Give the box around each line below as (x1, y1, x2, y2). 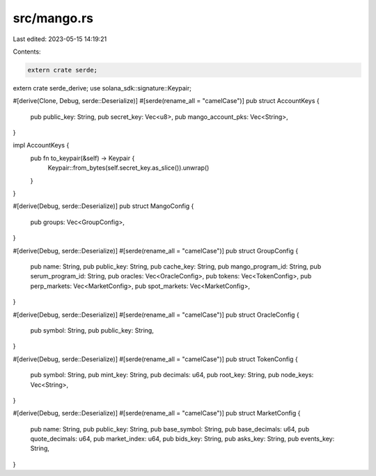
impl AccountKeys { (13, 141, 70, 150)
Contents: (13, 47, 41, 56)
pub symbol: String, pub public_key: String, (30, 326, 155, 334)
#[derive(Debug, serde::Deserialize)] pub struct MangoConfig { (13, 202, 194, 210)
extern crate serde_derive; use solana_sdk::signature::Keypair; (13, 84, 191, 92)
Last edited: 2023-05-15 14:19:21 (13, 35, 107, 43)
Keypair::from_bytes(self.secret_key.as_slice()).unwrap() (47, 164, 210, 172)
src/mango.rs (13, 10, 94, 26)
